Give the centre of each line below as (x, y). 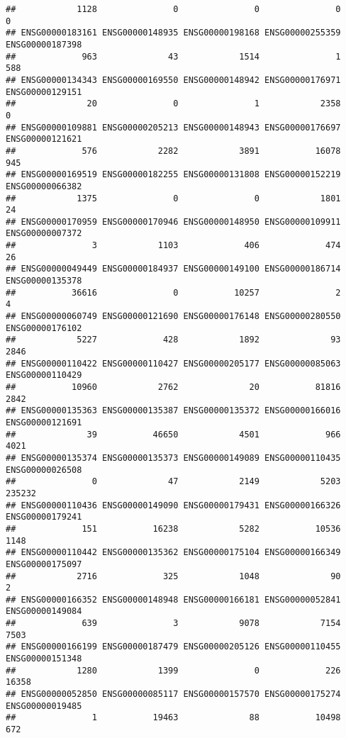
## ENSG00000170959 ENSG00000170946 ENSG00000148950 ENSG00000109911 (173, 222)
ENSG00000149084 (44, 611)
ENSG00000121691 (44, 422)
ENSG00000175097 (44, 564)
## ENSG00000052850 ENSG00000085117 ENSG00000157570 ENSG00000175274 (173, 694)
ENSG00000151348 (44, 659)
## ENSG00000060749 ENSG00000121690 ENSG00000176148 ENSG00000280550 (173, 317)
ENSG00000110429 (44, 375)
